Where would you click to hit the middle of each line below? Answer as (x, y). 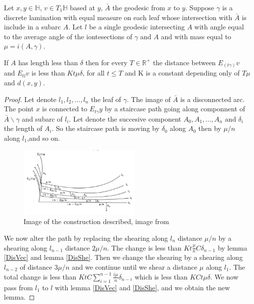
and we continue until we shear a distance (135, 266)
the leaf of (106, 99)
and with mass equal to (196, 36)
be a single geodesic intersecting (137, 27)
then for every (106, 62)
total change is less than (40, 276)
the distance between (184, 62)
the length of (23, 128)
